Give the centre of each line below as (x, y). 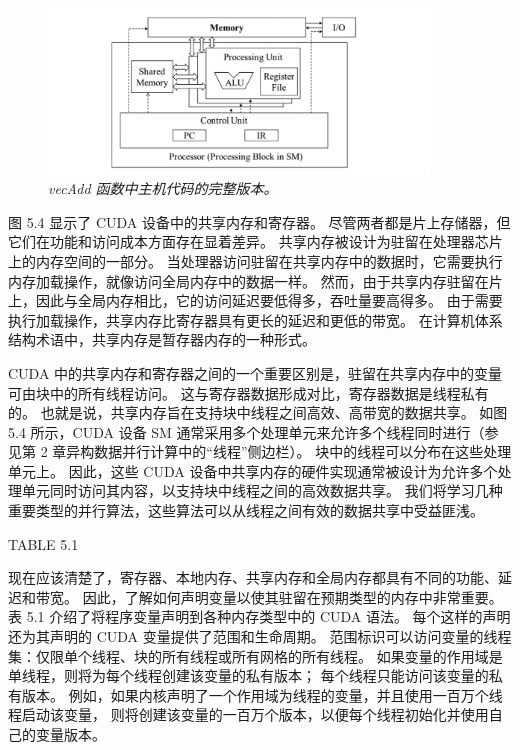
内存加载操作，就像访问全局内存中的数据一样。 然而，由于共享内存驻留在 (248, 280)
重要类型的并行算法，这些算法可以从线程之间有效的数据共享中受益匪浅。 (246, 510)
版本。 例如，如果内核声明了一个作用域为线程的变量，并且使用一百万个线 (262, 694)
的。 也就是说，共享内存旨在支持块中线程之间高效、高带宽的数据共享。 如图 (258, 412)
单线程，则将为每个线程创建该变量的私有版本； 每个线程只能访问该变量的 (248, 675)
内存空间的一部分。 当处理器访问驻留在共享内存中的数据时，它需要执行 (269, 260)
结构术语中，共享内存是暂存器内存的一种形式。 (162, 339)
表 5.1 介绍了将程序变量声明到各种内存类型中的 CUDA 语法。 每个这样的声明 (259, 616)
